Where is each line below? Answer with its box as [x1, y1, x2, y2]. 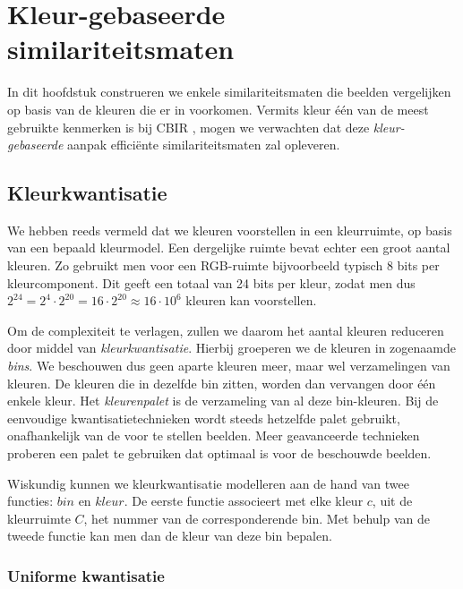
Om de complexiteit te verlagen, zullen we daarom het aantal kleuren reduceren [7, 320, 444, 339]
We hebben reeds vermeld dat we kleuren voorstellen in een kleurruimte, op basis [7, 220, 452, 239]
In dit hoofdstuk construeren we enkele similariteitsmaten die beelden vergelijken [7, 82, 451, 101]
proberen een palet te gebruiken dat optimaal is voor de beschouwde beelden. [7, 444, 432, 463]
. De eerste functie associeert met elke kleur [124, 491, 364, 510]
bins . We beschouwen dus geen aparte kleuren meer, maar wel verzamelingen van [7, 356, 450, 375]
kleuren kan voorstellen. [185, 291, 317, 310]
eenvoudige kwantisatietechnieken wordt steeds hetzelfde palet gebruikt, [7, 408, 400, 427]
